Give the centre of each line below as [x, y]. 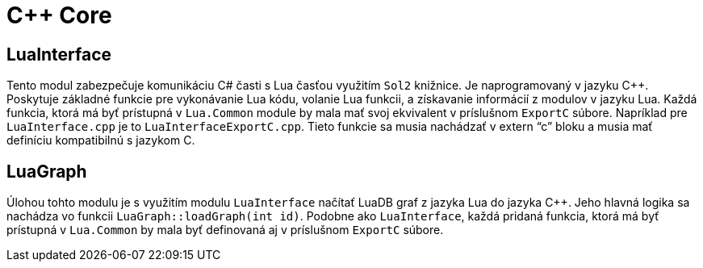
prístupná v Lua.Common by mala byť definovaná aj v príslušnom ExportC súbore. [225, 230]
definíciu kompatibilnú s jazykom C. [101, 140]
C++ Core [59, 15]
